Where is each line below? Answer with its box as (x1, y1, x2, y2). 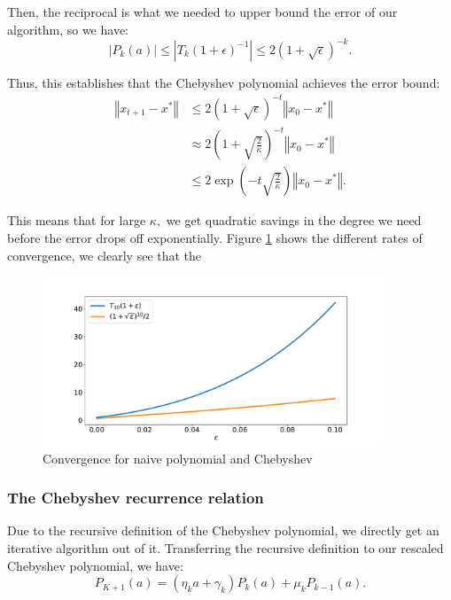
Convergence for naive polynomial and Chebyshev (43, 448, 313, 467)
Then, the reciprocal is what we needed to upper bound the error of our (7, 3, 398, 20)
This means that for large (7, 211, 146, 230)
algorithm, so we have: (7, 19, 128, 38)
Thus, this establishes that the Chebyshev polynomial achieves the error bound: (7, 73, 440, 91)
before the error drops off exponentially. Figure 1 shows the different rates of (7, 228, 423, 246)
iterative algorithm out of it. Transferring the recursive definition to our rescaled (7, 538, 444, 557)
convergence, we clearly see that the (7, 245, 202, 264)
